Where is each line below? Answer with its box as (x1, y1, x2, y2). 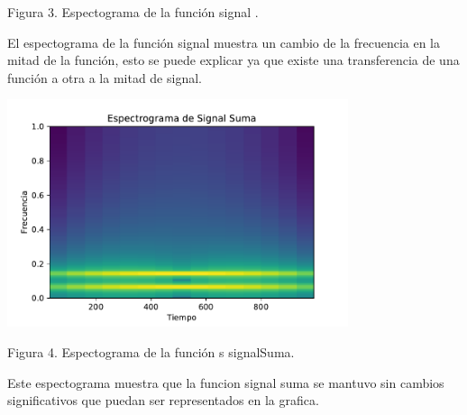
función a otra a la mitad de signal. (7, 68, 202, 87)
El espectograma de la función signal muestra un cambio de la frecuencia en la (7, 32, 441, 51)
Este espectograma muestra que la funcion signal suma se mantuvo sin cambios (7, 373, 444, 392)
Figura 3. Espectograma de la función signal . (7, 3, 259, 21)
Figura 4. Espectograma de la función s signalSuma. (7, 342, 295, 361)
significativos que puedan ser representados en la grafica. (7, 391, 319, 410)
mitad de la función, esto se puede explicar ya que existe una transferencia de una (7, 51, 460, 69)
